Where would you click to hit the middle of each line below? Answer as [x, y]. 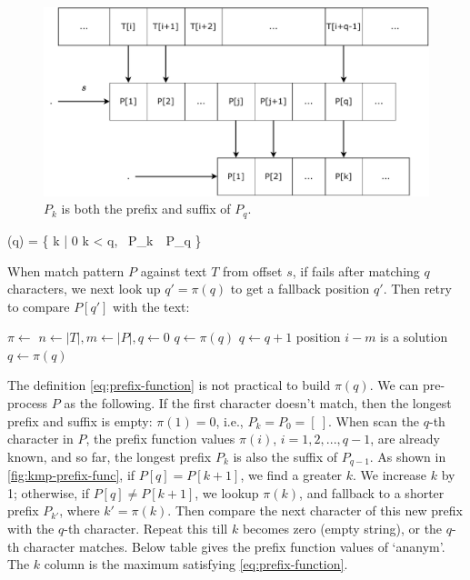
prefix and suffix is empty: [80, 420]
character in [40, 439]
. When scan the [374, 420]
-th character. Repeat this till [146, 529]
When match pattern [66, 270]
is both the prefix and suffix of [146, 209]
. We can [394, 385]
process [28, 403]
